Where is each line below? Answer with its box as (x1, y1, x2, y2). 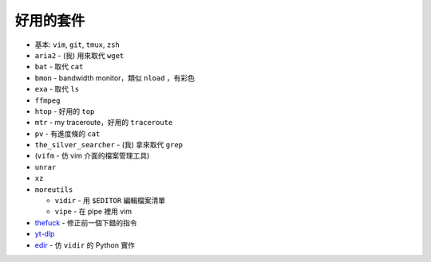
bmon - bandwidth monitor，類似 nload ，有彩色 (34, 72, 196, 83)
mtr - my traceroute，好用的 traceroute (34, 118, 173, 127)
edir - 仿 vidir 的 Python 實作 (34, 240, 136, 250)
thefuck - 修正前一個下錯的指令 (34, 217, 137, 227)
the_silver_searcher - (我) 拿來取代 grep (34, 140, 184, 150)
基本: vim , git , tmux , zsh (34, 40, 120, 49)
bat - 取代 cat (34, 62, 84, 72)
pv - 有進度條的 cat (34, 128, 101, 139)
